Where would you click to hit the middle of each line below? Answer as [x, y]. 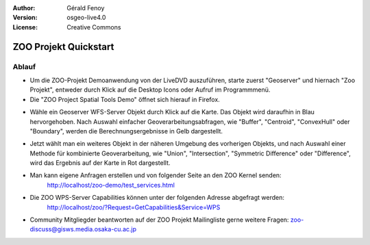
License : [25, 27]
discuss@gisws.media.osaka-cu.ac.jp [83, 229]
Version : [25, 18]
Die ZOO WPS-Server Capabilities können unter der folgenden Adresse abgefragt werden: [157, 198]
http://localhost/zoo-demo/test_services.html [111, 185]
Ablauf [24, 66]
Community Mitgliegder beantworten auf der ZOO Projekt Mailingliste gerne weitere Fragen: [159, 220]
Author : [24, 8]
